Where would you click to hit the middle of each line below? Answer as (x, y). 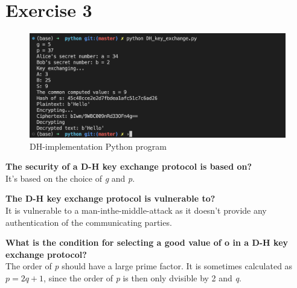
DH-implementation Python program (98, 146)
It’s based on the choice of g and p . (70, 178)
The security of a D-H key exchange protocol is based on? (129, 166)
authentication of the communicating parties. (89, 222)
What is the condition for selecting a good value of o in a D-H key (147, 242)
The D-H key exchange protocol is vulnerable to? (110, 198)
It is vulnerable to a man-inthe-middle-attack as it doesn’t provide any (136, 210)
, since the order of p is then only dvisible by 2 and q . (142, 277)
